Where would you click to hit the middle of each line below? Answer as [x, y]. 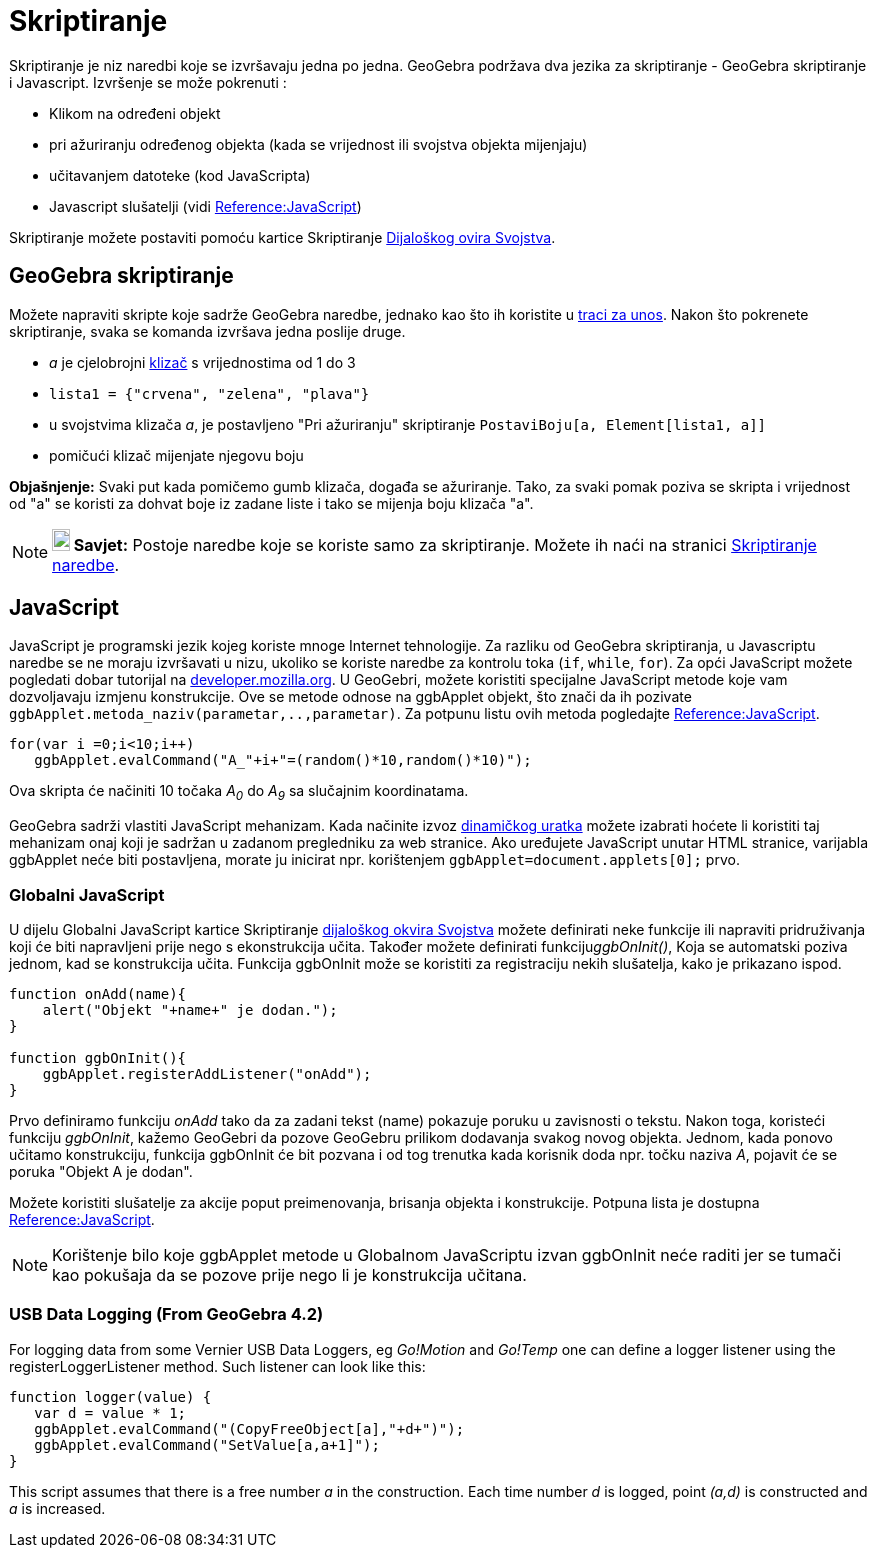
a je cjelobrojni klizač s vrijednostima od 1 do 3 [202, 362]
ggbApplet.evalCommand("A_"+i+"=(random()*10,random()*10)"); [283, 760]
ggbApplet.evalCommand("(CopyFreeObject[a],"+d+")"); [249, 1428]
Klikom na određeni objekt [135, 113]
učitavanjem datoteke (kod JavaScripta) [180, 175]
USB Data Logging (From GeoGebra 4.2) [166, 1314]
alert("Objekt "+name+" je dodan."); [190, 1009]
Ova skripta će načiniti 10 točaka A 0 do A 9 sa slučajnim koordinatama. [239, 793]
